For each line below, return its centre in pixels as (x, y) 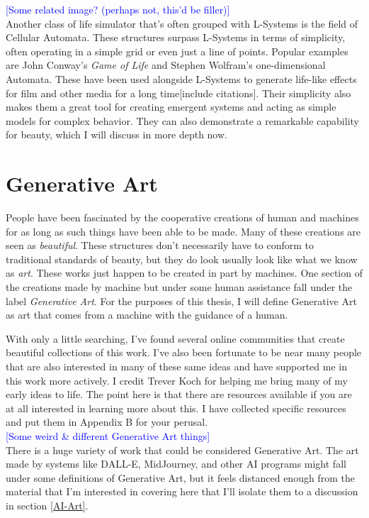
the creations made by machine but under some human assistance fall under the (179, 287)
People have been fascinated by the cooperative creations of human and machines (182, 217)
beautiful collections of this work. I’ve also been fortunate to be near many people (184, 352)
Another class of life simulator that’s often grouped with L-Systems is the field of (182, 23)
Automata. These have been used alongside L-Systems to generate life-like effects (181, 78)
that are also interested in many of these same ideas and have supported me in (176, 366)
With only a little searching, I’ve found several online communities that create (175, 338)
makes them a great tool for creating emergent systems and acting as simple (171, 107)
